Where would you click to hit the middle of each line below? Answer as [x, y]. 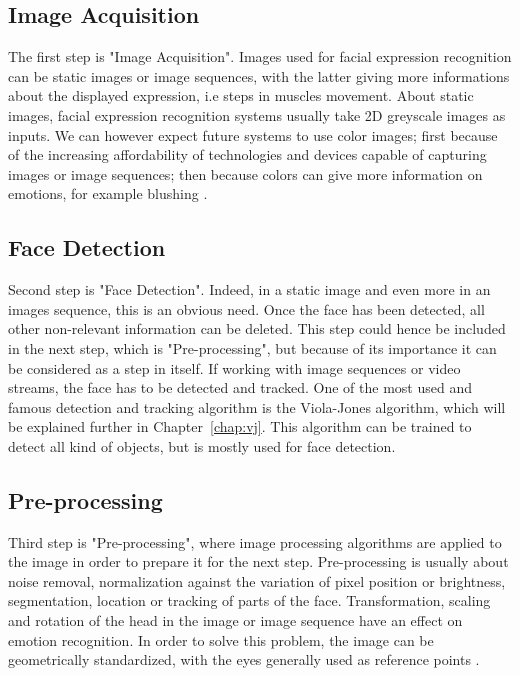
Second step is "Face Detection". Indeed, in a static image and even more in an [249, 289]
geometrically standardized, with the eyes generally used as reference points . [244, 659]
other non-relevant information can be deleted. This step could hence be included [257, 328]
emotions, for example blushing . [108, 193]
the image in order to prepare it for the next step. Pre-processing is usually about [258, 561]
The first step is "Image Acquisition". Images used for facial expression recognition [260, 56]
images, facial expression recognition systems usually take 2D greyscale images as [257, 114]
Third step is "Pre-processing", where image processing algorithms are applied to [255, 541]
